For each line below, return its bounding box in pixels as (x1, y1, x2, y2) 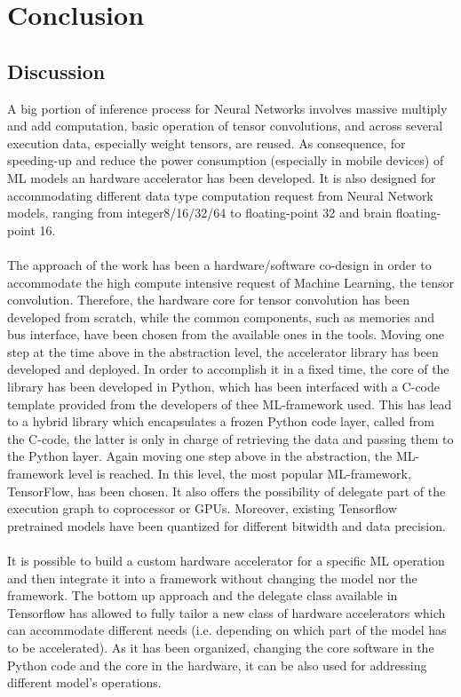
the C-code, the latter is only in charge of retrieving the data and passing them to (7, 429, 454, 448)
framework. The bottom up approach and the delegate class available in (7, 586, 398, 605)
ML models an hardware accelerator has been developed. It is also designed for (7, 168, 436, 186)
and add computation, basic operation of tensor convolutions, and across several (7, 116, 443, 135)
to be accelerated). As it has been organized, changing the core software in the (7, 638, 434, 656)
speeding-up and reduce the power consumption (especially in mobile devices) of (7, 151, 444, 170)
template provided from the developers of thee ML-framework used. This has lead (7, 394, 452, 413)
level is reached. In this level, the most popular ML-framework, (68, 464, 411, 483)
